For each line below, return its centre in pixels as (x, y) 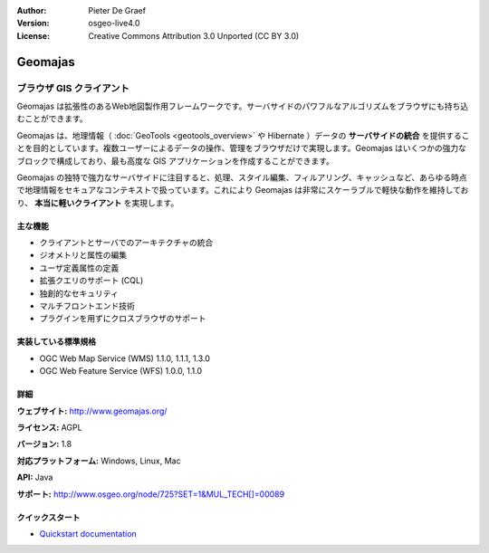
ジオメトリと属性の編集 (83, 255)
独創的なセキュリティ (79, 293)
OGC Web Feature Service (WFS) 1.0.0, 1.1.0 (121, 371)
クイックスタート (48, 517)
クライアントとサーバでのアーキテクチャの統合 (126, 243)
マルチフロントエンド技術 (87, 306)
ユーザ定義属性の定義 (79, 268)
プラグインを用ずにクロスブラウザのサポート (123, 319)
